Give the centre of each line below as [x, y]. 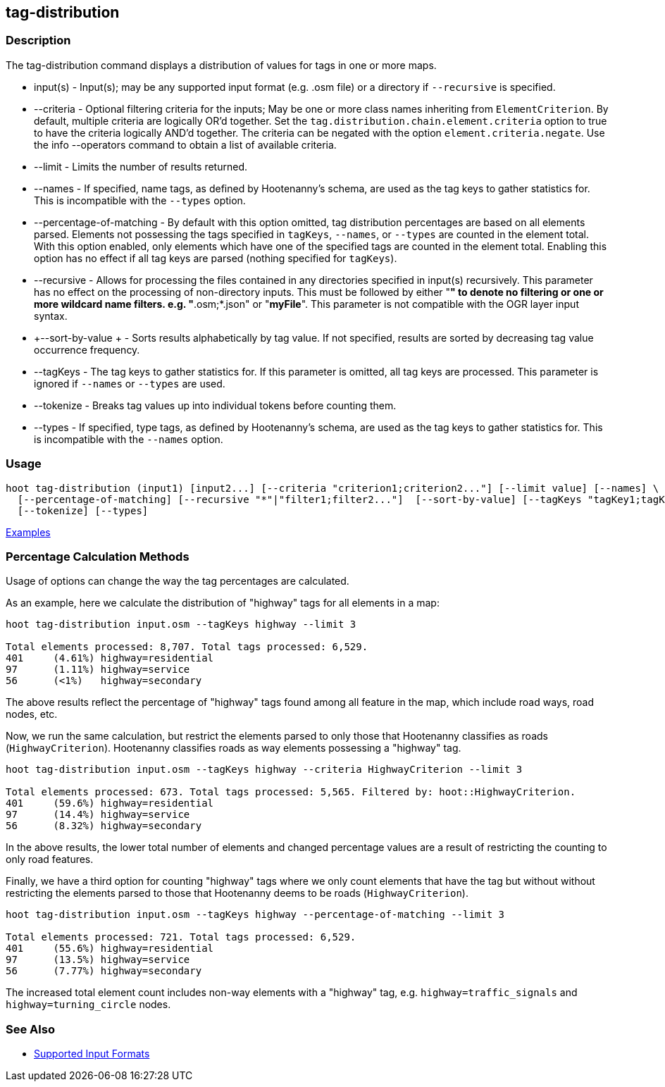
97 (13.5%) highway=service [98, 960]
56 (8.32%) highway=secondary [104, 826]
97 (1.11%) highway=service [98, 670]
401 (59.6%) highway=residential [110, 803]
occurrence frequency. [87, 349]
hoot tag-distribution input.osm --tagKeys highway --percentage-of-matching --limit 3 [255, 915]
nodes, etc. [32, 714]
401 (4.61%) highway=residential [110, 658]
